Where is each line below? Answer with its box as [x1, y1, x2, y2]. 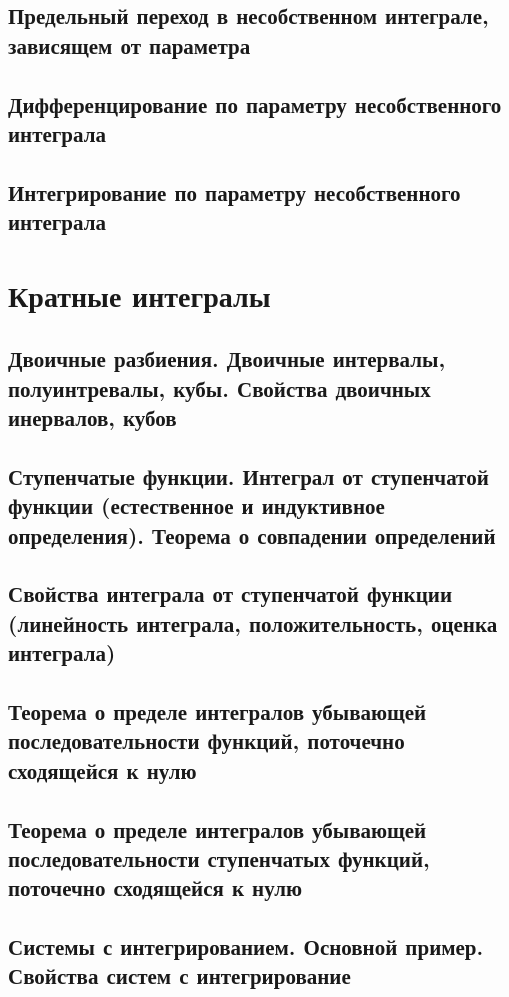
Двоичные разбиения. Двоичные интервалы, [8, 343, 446, 374]
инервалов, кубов [8, 402, 177, 433]
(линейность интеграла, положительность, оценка [8, 607, 498, 638]
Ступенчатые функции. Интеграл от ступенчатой [8, 460, 489, 491]
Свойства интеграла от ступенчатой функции [8, 578, 452, 609]
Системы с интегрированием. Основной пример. [8, 931, 484, 962]
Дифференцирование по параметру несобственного [8, 88, 502, 119]
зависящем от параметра [8, 29, 251, 60]
